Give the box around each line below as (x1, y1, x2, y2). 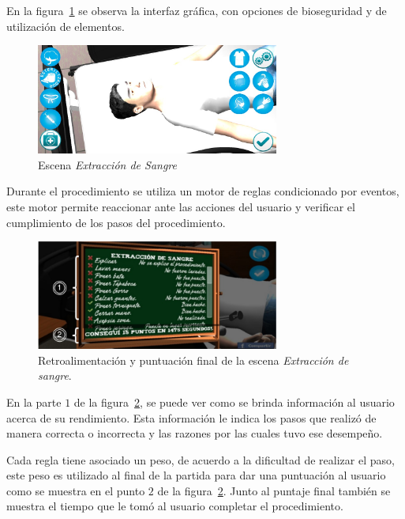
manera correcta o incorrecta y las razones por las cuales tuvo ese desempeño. (6, 425, 383, 441)
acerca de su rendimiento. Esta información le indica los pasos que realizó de (6, 409, 377, 426)
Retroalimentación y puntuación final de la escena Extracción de (38, 351, 349, 368)
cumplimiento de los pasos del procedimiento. (6, 214, 226, 230)
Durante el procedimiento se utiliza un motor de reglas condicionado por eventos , (6, 183, 399, 199)
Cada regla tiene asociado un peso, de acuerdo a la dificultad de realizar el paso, (6, 451, 395, 468)
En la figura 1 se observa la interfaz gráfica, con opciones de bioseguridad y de (6, 2, 387, 18)
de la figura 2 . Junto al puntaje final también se (157, 482, 391, 498)
